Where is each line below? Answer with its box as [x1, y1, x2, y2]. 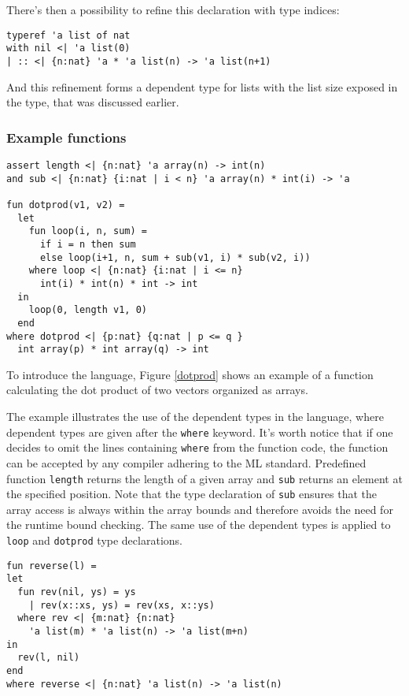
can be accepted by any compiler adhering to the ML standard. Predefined [6, 454, 367, 471]
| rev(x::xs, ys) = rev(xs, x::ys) [28, 599, 215, 611]
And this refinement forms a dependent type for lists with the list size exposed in [6, 78, 398, 95]
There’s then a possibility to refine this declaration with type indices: [6, 2, 340, 17]
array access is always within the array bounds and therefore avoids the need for [6, 501, 393, 517]
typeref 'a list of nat [6, 29, 131, 41]
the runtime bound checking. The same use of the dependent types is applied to [6, 516, 391, 533]
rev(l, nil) [17, 652, 80, 664]
